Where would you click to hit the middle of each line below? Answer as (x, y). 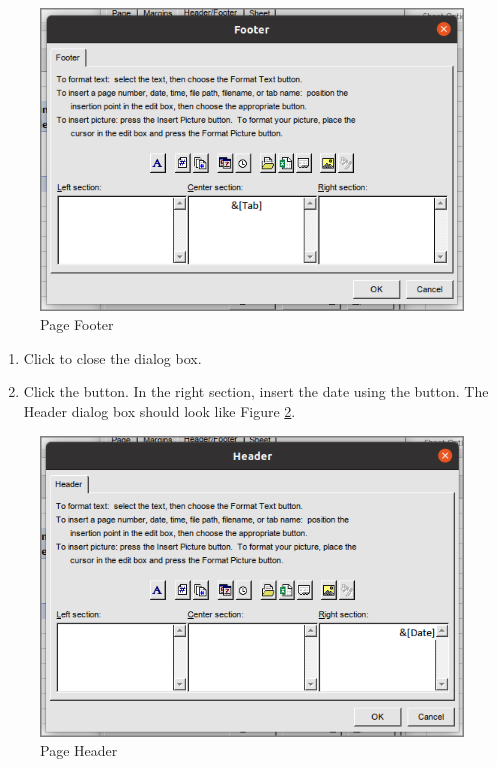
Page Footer (77, 324)
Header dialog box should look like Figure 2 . (159, 411)
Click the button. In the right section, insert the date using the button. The (256, 391)
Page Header (79, 750)
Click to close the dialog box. (112, 357)
